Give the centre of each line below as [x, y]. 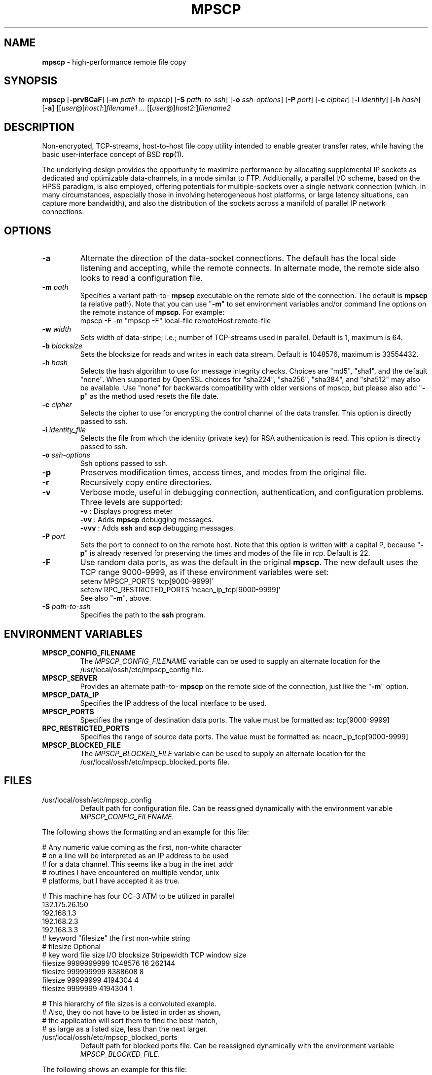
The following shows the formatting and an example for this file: [145, 832]
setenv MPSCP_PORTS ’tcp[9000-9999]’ [147, 581]
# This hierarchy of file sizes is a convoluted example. [129, 1003]
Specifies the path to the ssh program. [143, 615]
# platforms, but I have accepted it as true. [111, 881]
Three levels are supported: [131, 502]
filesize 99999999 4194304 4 [90, 980]
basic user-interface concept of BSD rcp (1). [113, 154]
